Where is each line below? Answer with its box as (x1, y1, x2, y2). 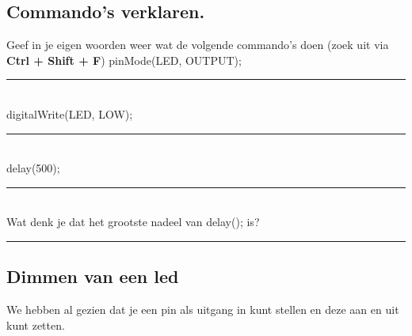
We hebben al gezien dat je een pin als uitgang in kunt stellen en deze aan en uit (6, 301, 399, 318)
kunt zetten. (6, 316, 65, 333)
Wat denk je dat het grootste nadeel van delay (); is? (6, 213, 260, 230)
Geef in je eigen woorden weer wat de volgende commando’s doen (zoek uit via (6, 36, 389, 53)
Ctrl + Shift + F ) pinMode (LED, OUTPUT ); (6, 51, 242, 68)
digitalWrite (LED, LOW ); (6, 105, 133, 122)
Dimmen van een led (6, 264, 179, 289)
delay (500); (6, 160, 60, 176)
